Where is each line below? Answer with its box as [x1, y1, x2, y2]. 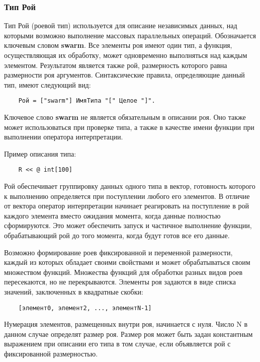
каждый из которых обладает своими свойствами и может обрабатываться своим [4, 257, 250, 267]
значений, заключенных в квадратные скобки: [4, 286, 143, 297]
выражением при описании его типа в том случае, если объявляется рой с [4, 338, 231, 349]
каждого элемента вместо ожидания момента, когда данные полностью [4, 210, 221, 221]
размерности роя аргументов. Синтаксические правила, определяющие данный [4, 69, 245, 80]
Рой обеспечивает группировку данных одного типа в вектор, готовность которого [4, 181, 255, 191]
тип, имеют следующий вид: [4, 79, 91, 90]
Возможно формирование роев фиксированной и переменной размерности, [4, 247, 233, 257]
